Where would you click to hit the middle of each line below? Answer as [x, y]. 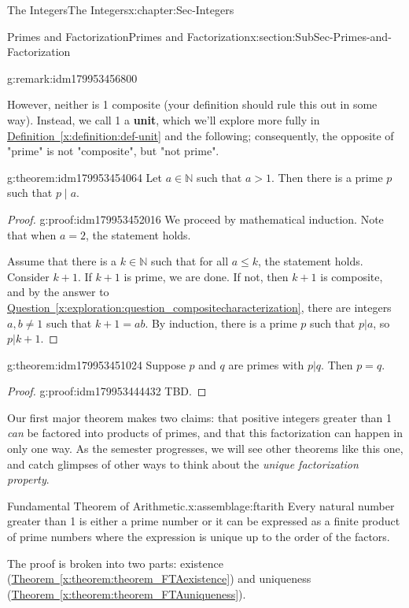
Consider [28, 276]
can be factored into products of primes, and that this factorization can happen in [205, 433]
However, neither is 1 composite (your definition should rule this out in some [192, 104]
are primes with [266, 364]
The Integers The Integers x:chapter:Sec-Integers [121, 9]
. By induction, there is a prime [221, 323]
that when [32, 234]
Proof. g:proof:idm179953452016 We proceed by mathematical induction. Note [195, 219]
